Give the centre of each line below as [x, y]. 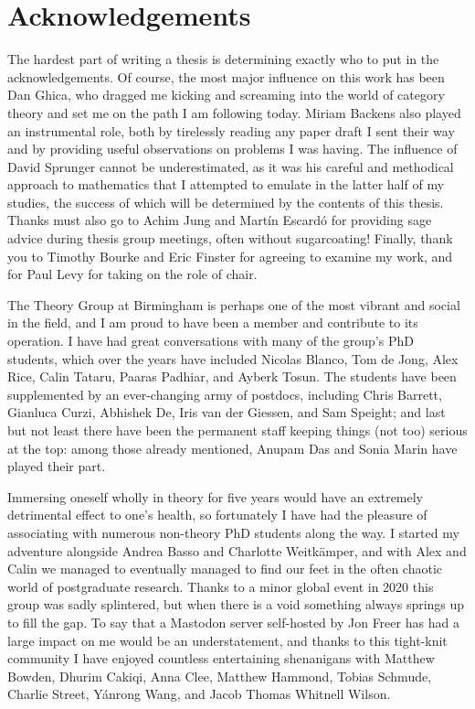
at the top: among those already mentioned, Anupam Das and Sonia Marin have [232, 448]
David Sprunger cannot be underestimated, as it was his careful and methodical [231, 166]
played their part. [57, 466]
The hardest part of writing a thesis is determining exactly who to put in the [223, 59]
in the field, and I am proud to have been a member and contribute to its [213, 322]
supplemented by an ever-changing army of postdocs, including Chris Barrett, [225, 394]
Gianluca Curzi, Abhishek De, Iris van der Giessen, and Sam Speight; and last [227, 412]
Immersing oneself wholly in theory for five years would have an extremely [216, 496]
